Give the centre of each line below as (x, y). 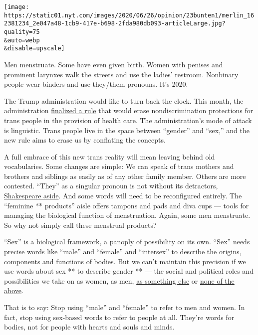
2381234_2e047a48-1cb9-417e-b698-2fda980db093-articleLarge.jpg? (115, 24)
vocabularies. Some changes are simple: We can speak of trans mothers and (119, 166)
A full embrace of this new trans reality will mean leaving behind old (110, 156)
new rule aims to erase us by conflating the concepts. (85, 140)
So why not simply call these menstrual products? (80, 225)
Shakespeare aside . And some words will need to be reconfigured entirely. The (123, 196)
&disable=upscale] (34, 49)
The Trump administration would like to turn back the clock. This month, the (124, 100)
